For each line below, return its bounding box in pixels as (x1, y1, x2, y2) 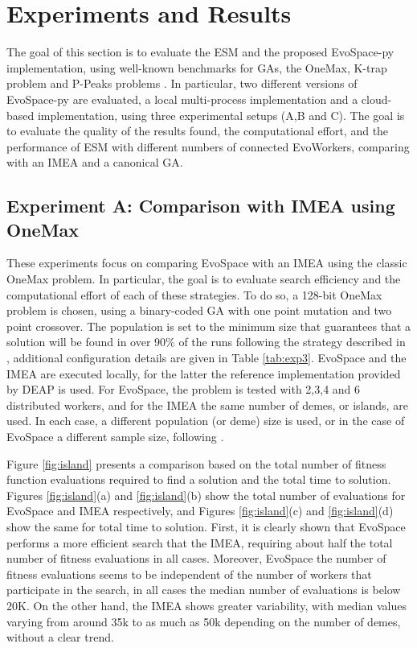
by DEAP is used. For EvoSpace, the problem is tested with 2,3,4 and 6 (6, 381, 361, 398)
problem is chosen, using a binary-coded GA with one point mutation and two (6, 302, 392, 319)
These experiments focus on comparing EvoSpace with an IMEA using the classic (6, 254, 407, 271)
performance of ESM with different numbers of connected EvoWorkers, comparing (6, 138, 410, 155)
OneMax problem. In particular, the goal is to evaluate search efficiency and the (6, 270, 401, 287)
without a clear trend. (6, 629, 114, 646)
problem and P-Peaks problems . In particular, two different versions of (6, 75, 358, 92)
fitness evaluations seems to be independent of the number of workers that (6, 565, 372, 582)
